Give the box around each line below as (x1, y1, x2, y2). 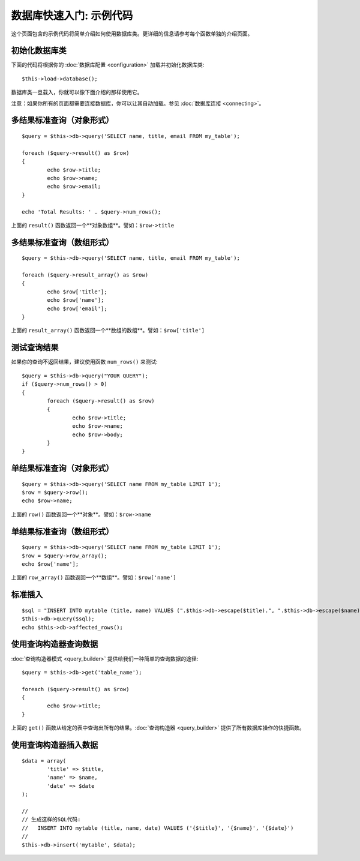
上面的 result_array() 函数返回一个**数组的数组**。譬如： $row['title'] (11, 327, 205, 334)
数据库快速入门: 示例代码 (11, 9, 133, 22)
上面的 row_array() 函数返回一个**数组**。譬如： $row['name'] (11, 574, 176, 581)
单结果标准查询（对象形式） (11, 463, 114, 473)
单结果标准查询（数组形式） (11, 526, 114, 536)
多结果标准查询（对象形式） (11, 115, 114, 125)
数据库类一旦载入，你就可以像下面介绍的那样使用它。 (11, 89, 143, 96)
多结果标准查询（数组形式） (11, 237, 114, 247)
